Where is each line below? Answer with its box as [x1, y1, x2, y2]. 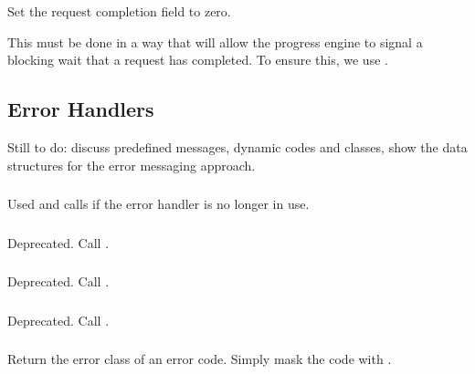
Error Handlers [7, 95, 154, 123]
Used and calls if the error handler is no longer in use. [7, 194, 310, 213]
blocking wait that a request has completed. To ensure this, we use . [7, 50, 388, 69]
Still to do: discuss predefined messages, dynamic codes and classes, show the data [7, 137, 468, 156]
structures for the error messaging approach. [7, 155, 256, 174]
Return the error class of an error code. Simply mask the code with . [7, 349, 392, 369]
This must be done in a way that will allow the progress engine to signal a [7, 32, 423, 51]
